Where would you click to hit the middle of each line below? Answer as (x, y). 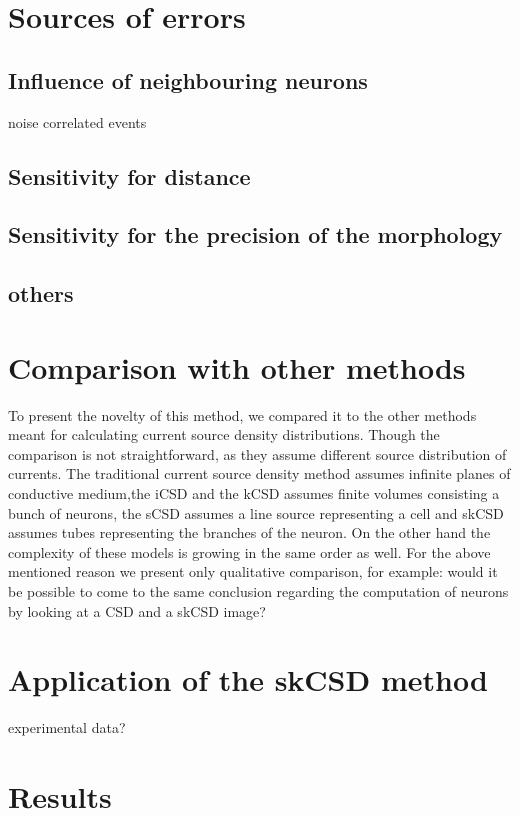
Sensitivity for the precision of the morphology (255, 234)
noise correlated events (77, 121)
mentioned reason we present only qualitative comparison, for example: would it (253, 571)
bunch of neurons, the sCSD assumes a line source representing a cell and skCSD (256, 512)
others (41, 293)
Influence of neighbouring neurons (188, 79)
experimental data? (67, 727)
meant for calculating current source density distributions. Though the (224, 434)
